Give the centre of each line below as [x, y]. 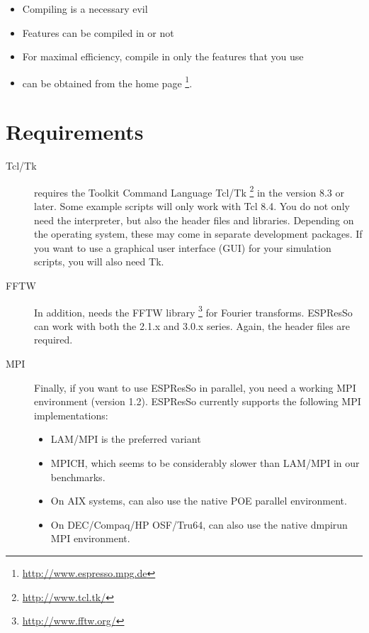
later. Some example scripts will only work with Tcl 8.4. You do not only [192, 206]
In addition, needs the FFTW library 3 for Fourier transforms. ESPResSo [193, 311]
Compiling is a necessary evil [85, 9]
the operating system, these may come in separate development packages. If [198, 234]
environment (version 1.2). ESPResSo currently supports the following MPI [198, 401]
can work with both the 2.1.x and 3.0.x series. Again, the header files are [192, 325]
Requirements [75, 132]
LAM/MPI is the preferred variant [126, 439]
